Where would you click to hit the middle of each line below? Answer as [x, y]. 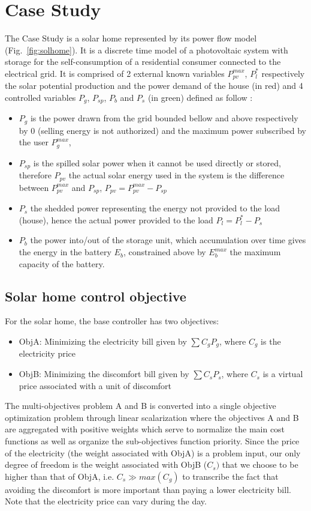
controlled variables [40, 97]
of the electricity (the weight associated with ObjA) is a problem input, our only [153, 452]
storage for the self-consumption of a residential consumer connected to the [143, 62]
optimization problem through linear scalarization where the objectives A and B [152, 417]
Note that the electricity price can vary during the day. [106, 501]
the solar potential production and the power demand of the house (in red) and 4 [154, 86]
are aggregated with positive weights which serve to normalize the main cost [145, 429]
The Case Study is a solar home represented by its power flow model [131, 38]
